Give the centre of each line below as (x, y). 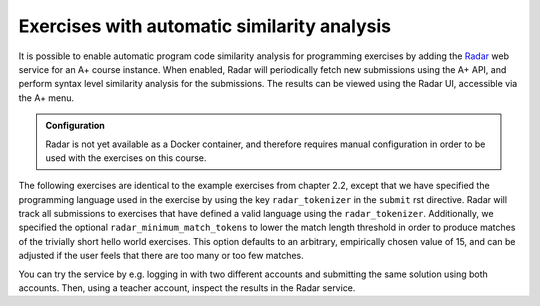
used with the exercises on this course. (126, 157)
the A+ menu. (46, 97)
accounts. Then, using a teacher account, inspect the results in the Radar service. (187, 288)
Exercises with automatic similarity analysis (205, 26)
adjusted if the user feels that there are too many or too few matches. (161, 256)
